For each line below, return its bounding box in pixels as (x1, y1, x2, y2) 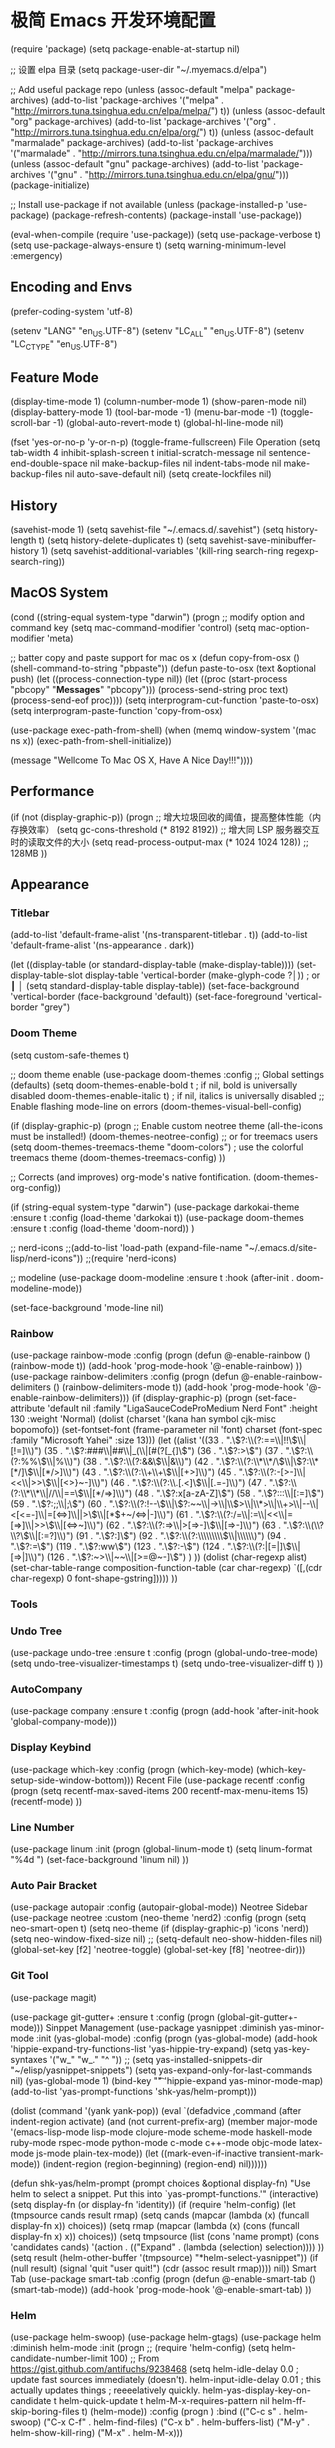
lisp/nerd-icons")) (10, 1252, 84, 1264)
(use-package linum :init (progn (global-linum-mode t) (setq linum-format (10, 1842, 313, 1855)
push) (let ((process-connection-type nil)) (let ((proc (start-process (10, 672, 288, 685)
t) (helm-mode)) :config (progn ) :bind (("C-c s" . (81, 2405, 282, 2417)
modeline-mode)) (10, 1282, 83, 1294)
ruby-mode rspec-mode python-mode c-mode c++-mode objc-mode (10, 2136, 298, 2148)
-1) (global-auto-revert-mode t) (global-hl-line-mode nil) (52, 417, 284, 429)
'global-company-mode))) (10, 1716, 118, 1728)
